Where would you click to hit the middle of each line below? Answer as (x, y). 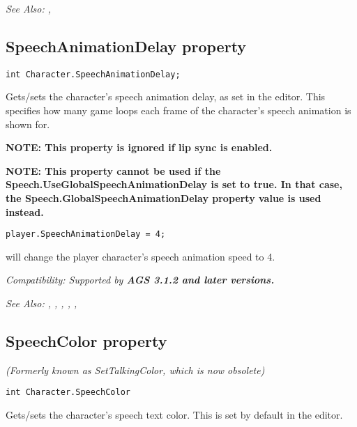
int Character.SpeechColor (68, 393)
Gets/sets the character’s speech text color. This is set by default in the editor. (174, 415)
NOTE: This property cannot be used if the (113, 170)
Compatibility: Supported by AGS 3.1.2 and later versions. (140, 280)
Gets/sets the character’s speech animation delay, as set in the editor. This (166, 96)
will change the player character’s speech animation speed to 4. (140, 256)
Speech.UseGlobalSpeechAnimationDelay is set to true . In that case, (174, 184)
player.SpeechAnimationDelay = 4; (86, 234)
